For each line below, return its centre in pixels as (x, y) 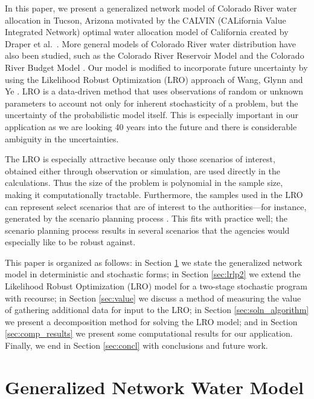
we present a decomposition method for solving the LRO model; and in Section (151, 321)
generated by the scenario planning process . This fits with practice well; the (146, 218)
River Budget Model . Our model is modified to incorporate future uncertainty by (156, 67)
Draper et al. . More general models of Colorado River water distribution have (150, 43)
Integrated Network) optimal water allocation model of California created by (147, 32)
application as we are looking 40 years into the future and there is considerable (151, 126)
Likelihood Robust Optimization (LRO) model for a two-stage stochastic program (156, 286)
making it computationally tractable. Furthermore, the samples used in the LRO (154, 194)
